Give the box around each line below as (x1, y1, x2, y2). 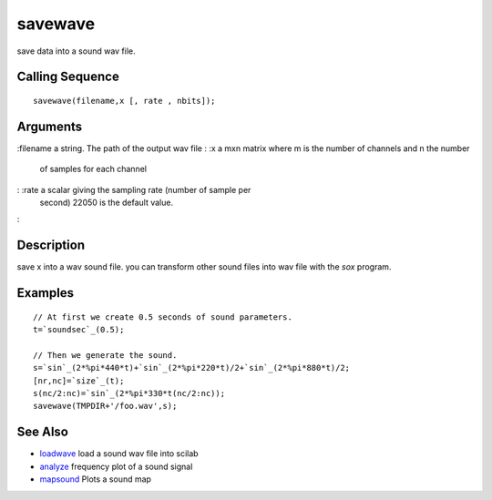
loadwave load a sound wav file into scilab (39, 448, 200, 459)
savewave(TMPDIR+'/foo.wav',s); (33, 401, 178, 412)
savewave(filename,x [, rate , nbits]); (33, 96, 216, 106)
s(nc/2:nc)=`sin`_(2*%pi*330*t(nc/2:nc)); (33, 388, 226, 399)
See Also (16, 424, 68, 440)
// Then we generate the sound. (33, 350, 178, 360)
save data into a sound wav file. (16, 46, 136, 56)
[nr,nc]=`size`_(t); (33, 375, 125, 386)
